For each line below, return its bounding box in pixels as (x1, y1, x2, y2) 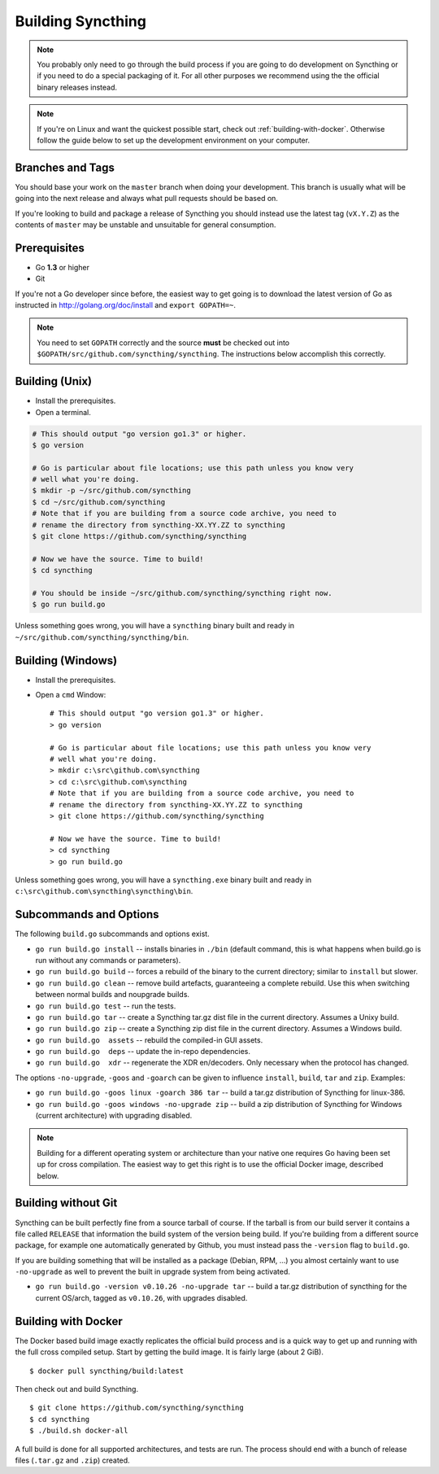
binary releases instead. (37, 82, 118, 92)
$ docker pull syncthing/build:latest (29, 1366, 185, 1376)
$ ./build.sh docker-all (29, 1426, 128, 1436)
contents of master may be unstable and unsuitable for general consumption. (15, 220, 276, 230)
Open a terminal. (35, 407, 91, 417)
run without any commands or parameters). (35, 955, 181, 964)
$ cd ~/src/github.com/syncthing (32, 497, 166, 506)
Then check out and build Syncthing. (15, 1384, 138, 1393)
